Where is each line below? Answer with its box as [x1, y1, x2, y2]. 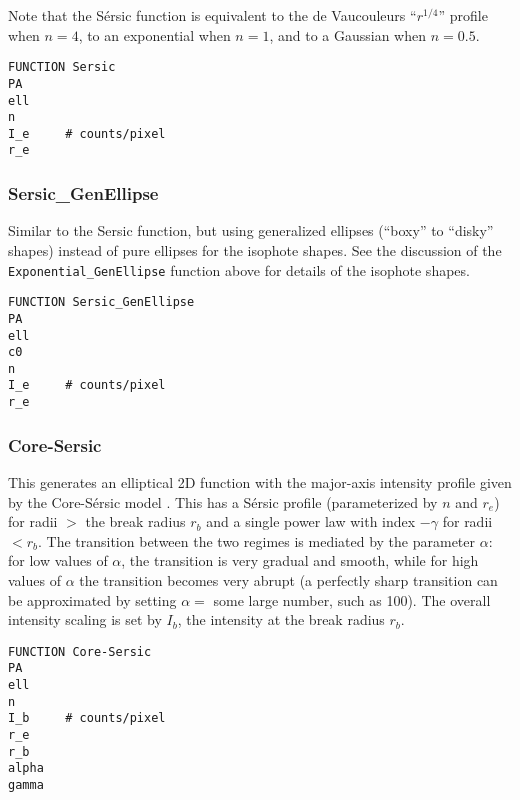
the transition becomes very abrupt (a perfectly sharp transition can [79, 569, 498, 590]
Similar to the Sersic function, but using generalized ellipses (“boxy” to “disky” [8, 220, 494, 241]
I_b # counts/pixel [8, 711, 166, 726]
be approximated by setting [8, 589, 177, 610]
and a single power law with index [206, 511, 416, 532]
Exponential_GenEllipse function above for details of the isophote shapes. [8, 259, 470, 280]
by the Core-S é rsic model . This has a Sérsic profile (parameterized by [8, 491, 438, 512]
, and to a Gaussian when [269, 24, 427, 45]
